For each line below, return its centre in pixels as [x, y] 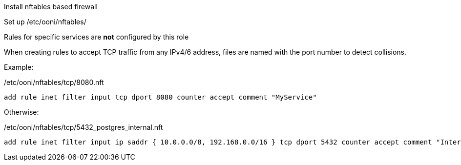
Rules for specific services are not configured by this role [96, 37]
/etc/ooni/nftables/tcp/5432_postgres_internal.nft [84, 127]
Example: [19, 67]
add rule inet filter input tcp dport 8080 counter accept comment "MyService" [160, 97]
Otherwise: [21, 112]
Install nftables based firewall [51, 7]
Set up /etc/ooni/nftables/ [45, 22]
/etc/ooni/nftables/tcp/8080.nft [54, 82]
